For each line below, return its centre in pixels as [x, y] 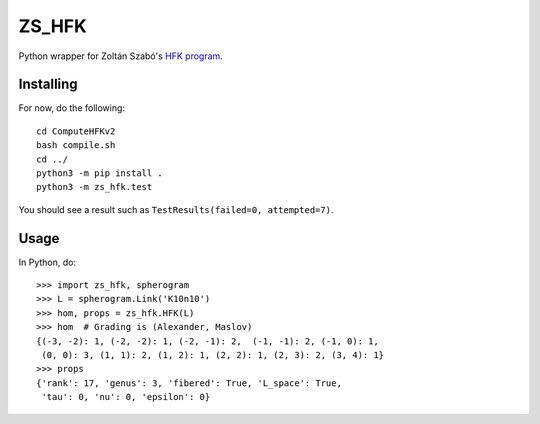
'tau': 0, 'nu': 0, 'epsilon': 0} [126, 397]
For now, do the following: [71, 108]
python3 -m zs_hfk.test [94, 187]
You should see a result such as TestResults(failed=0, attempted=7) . [176, 209]
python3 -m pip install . [100, 173]
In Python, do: [47, 262]
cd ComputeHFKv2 [76, 131]
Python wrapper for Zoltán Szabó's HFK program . [121, 56]
